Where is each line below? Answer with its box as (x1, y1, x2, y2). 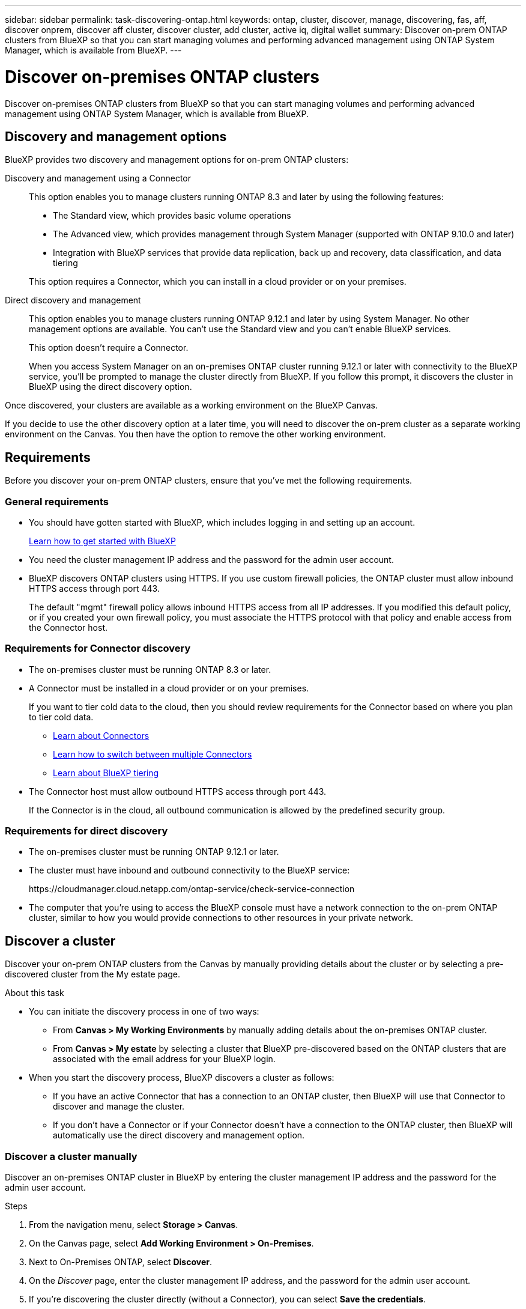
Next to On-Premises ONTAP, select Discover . (29, 1257, 212, 1268)
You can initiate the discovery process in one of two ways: (29, 1006, 259, 1017)
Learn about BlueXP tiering (53, 767, 159, 778)
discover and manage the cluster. (53, 1101, 185, 1112)
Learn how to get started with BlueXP (29, 535, 176, 546)
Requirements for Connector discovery (5, 642, 191, 655)
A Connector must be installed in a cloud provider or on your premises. (29, 682, 309, 693)
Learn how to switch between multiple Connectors (53, 749, 252, 759)
